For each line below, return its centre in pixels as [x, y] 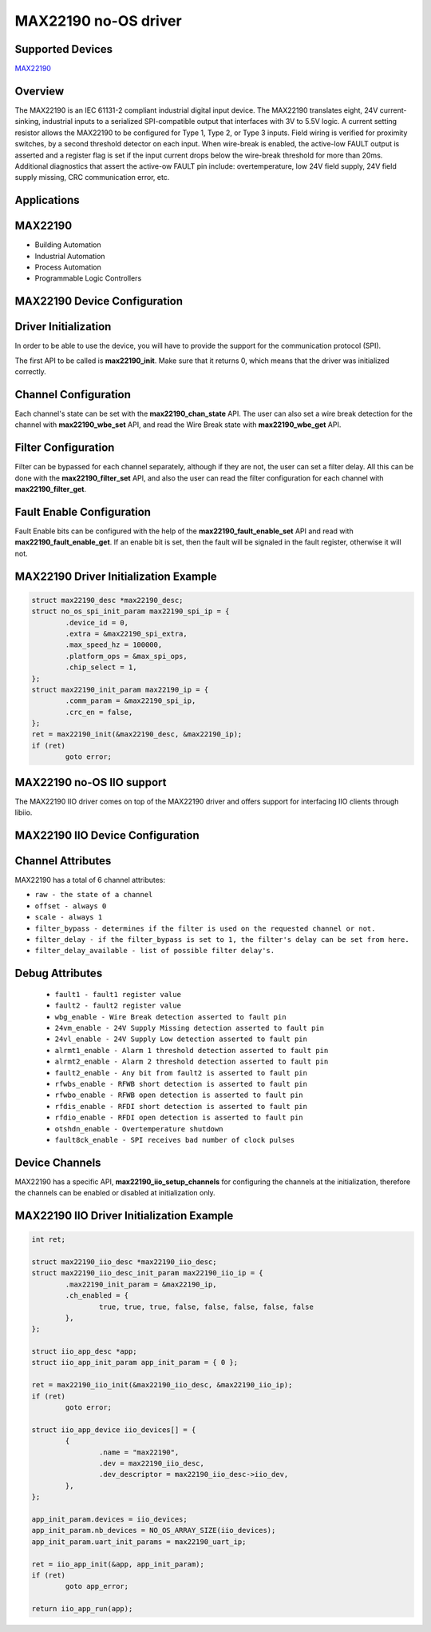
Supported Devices [64, 49]
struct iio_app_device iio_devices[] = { [114, 1430]
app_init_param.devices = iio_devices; [109, 1519]
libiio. [24, 812]
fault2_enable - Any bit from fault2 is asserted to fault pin [181, 1073]
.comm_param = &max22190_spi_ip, [130, 701]
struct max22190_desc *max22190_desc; [107, 600]
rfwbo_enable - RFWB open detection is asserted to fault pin [179, 1095]
